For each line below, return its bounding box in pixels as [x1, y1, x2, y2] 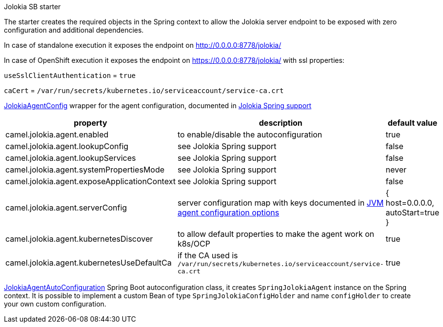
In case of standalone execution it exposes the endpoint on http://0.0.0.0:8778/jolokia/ [4, 41, 282, 49]
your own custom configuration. [4, 300, 106, 308]
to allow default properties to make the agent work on [177, 229, 375, 239]
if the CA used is [177, 250, 238, 260]
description [259, 118, 302, 128]
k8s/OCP [177, 239, 210, 249]
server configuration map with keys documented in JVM [177, 198, 384, 208]
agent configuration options [177, 208, 280, 217]
